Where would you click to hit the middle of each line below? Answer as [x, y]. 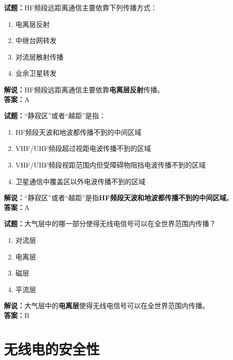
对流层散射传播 [39, 56]
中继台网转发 [36, 40]
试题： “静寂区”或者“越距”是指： [55, 116]
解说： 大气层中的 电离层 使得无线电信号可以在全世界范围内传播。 [106, 306]
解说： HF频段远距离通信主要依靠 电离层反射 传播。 [84, 89]
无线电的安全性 [52, 349]
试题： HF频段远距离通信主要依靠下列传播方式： [81, 7]
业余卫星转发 [36, 73]
